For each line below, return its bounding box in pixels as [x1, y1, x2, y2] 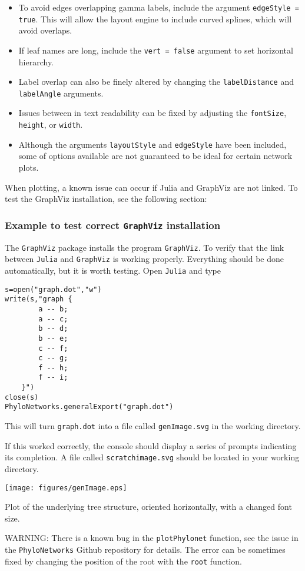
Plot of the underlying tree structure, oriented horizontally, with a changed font [5, 500, 292, 513]
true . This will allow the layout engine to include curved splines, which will [18, 12, 292, 25]
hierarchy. [18, 55, 54, 68]
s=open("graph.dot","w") [5, 285, 102, 294]
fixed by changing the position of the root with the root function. [5, 555, 242, 567]
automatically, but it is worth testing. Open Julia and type [5, 264, 221, 276]
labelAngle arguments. [18, 87, 104, 99]
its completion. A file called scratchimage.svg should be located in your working [5, 451, 300, 463]
